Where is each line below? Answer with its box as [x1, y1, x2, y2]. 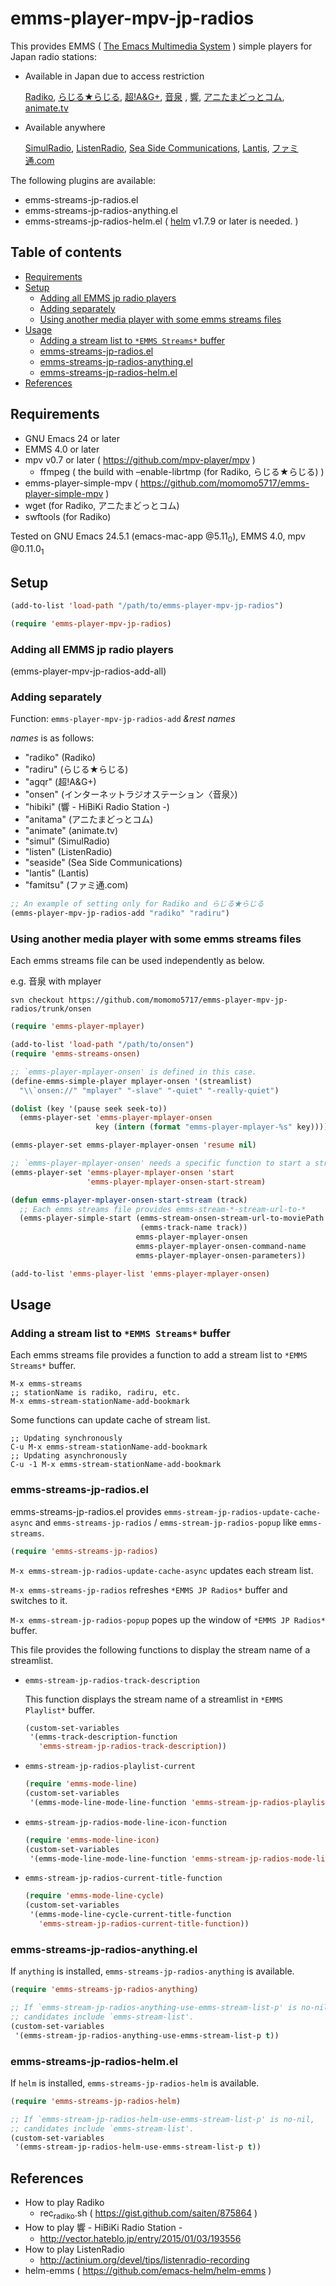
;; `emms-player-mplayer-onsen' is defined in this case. [10, 1067, 257, 1077]
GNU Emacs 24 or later [24, 432, 121, 444]
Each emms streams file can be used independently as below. [10, 955, 265, 967]
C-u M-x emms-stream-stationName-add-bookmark [10, 1442, 208, 1452]
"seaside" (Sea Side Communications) [24, 857, 183, 869]
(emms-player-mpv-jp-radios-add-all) [10, 665, 167, 677]
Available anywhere [24, 121, 106, 133]
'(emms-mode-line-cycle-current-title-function [29, 1910, 232, 1920]
